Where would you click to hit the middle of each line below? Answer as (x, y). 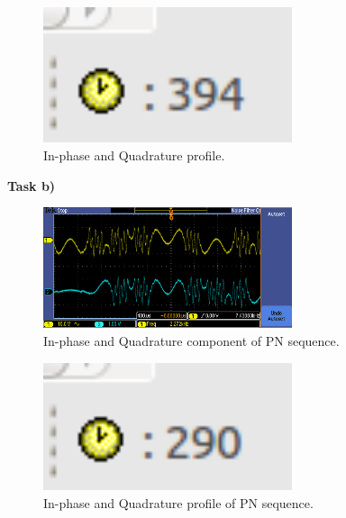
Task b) (32, 185)
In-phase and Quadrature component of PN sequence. (191, 341)
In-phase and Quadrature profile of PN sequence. (178, 502)
